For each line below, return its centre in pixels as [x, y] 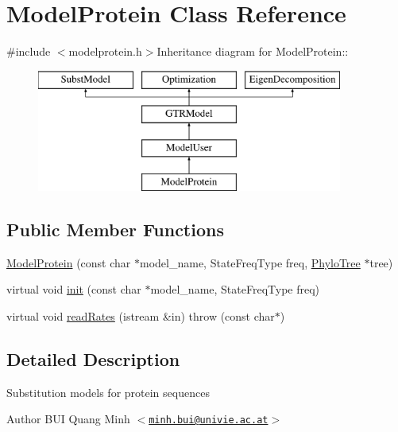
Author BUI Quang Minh [68, 419]
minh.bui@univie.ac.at [209, 420]
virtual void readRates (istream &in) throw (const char [141, 315]
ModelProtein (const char [69, 262]
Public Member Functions [115, 229]
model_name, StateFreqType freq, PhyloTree [250, 262]
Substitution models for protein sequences [108, 392]
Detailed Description [93, 358]
